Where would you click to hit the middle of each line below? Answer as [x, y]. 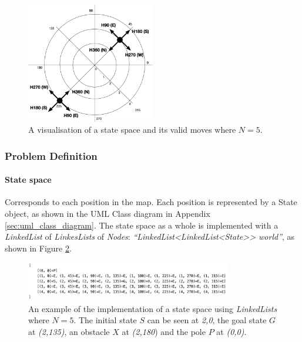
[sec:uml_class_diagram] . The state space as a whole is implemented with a [142, 225]
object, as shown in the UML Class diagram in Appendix [108, 213]
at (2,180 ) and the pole [164, 332]
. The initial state [105, 320]
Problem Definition [51, 155]
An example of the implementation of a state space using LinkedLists [153, 308]
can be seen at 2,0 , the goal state [207, 320]
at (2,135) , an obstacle [69, 332]
